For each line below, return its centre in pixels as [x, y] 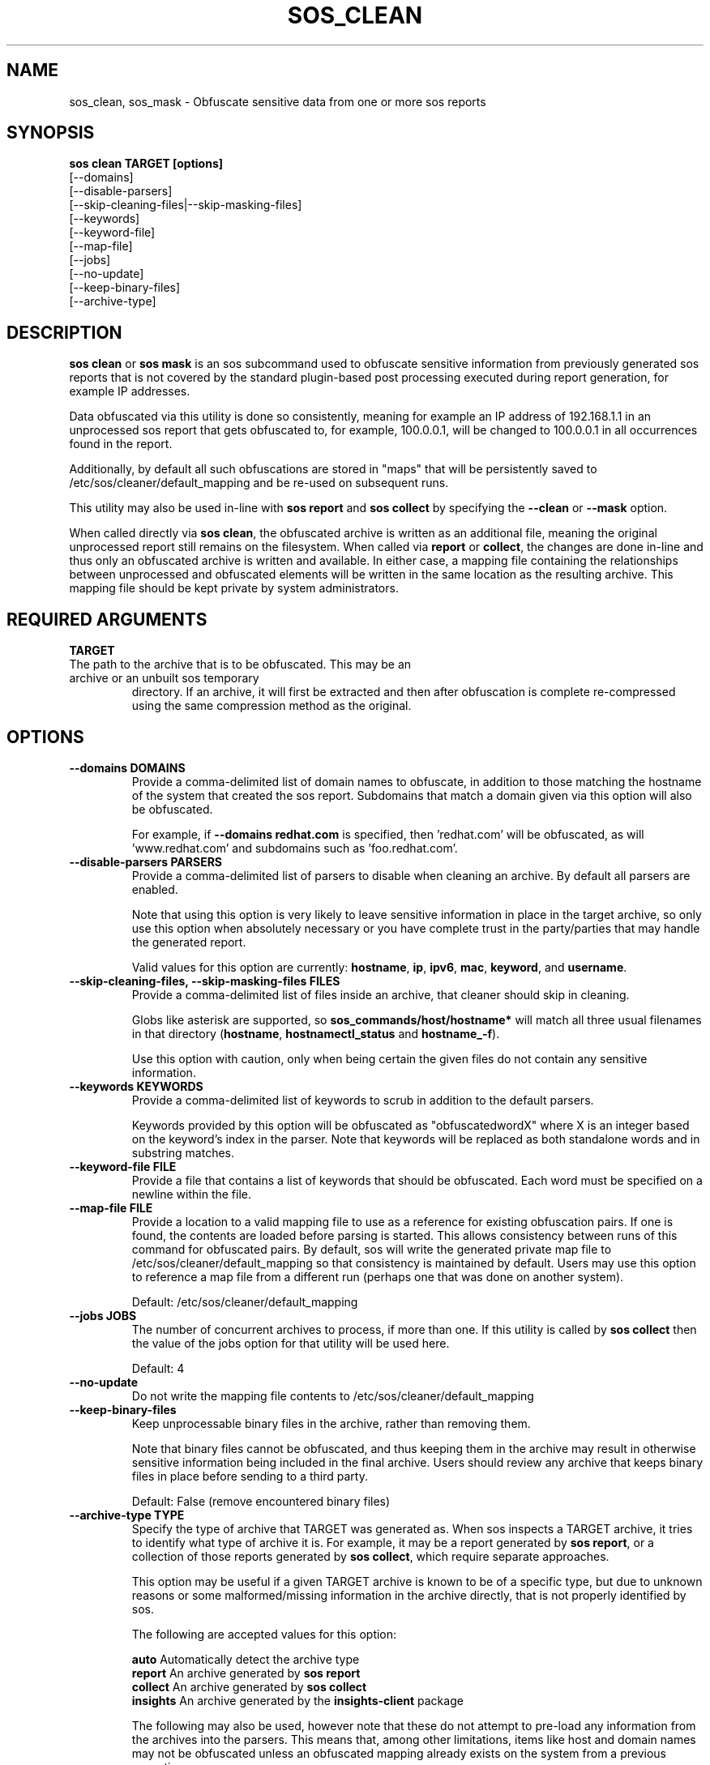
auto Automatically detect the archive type [246, 1659]
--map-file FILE [111, 1207]
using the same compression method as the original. [272, 706]
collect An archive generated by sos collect [249, 1686]
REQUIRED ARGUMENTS [107, 619]
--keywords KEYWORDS [136, 1086]
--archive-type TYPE [127, 1515]
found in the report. [121, 444]
